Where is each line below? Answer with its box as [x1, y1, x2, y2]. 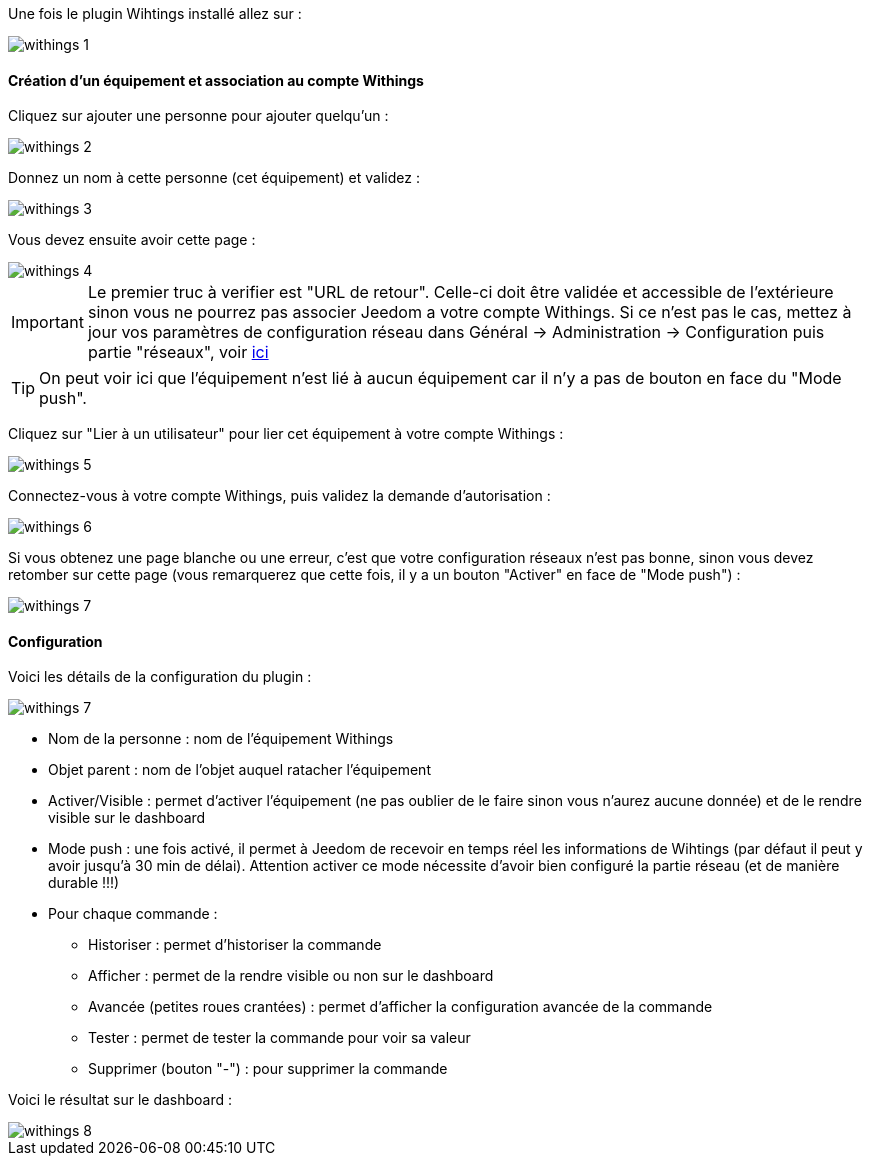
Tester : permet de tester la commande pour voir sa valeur [88, 1029, 471, 1047]
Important [11, 312, 84, 333]
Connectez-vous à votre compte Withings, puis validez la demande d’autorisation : [8, 487, 551, 505]
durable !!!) [48, 874, 120, 892]
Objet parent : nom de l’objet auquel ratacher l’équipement [48, 761, 431, 779]
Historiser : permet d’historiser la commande [88, 936, 382, 954]
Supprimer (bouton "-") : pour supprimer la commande [88, 1060, 448, 1078]
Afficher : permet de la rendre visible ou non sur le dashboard [88, 967, 494, 985]
